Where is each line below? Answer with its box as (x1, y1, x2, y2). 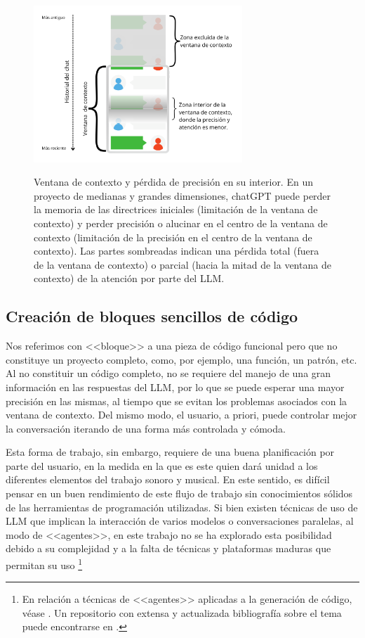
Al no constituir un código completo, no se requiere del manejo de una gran (6, 366, 331, 381)
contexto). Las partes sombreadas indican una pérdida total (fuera (34, 243, 319, 258)
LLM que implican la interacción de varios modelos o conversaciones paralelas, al (6, 513, 354, 528)
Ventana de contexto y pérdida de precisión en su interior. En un (34, 174, 313, 189)
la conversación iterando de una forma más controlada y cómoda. (6, 421, 286, 435)
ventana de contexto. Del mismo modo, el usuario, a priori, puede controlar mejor (6, 407, 357, 422)
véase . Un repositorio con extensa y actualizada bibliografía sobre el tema (22, 605, 342, 620)
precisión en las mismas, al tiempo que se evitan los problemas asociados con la (6, 393, 347, 408)
